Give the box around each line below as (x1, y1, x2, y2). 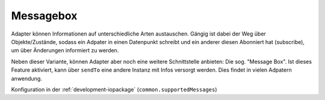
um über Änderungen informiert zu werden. (11, 47, 119, 54)
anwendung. (11, 75, 42, 82)
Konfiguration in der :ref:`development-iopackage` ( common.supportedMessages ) (11, 86, 217, 93)
